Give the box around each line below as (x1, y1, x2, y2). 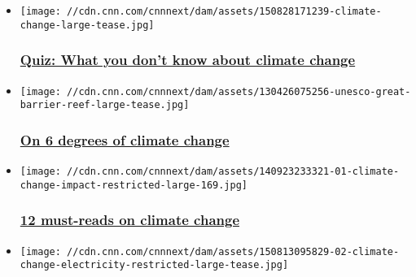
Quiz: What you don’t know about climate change (20, 50, 356, 70)
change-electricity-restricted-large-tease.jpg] (20, 259, 289, 271)
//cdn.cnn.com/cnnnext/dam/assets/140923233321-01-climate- (67, 166, 400, 178)
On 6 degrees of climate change (20, 129, 230, 149)
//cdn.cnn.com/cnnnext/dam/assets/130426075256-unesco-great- (67, 85, 411, 97)
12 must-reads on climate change (20, 210, 240, 230)
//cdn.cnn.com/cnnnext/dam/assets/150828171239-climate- (67, 6, 382, 17)
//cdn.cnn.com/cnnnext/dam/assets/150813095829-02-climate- (67, 245, 400, 258)
